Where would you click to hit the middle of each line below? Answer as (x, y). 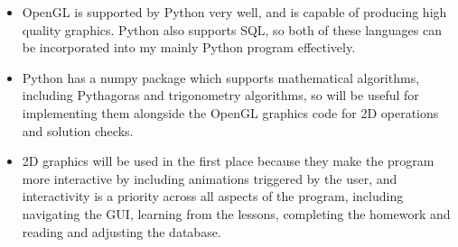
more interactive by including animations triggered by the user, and (210, 178)
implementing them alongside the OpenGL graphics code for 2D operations (230, 112)
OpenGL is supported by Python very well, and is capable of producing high (234, 12)
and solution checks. (78, 130)
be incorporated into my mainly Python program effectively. (189, 47)
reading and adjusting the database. (122, 231)
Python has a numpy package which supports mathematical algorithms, (221, 77)
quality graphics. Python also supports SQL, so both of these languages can (232, 29)
